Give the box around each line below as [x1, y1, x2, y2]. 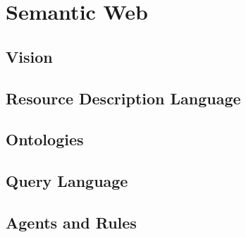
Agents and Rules [6, 211, 137, 233]
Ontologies [6, 128, 84, 150]
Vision [6, 45, 53, 67]
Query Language [6, 170, 128, 192]
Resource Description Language [6, 87, 241, 109]
